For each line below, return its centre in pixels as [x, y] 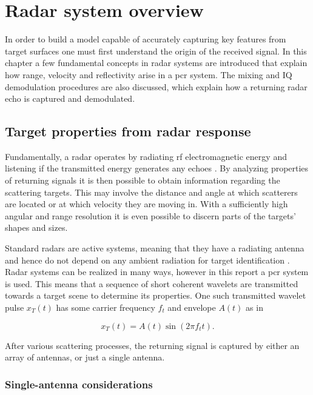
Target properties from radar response [128, 131]
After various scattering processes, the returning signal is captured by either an [152, 345]
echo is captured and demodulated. [70, 98]
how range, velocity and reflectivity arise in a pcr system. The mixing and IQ [149, 74]
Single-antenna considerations [79, 384]
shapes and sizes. [36, 227]
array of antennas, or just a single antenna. [85, 357]
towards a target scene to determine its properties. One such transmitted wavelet [156, 295]
